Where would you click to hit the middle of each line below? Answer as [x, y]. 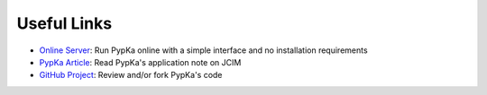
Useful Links [64, 23]
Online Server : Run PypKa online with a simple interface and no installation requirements [204, 50]
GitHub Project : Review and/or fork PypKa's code [131, 75]
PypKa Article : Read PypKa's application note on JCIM [140, 62]
